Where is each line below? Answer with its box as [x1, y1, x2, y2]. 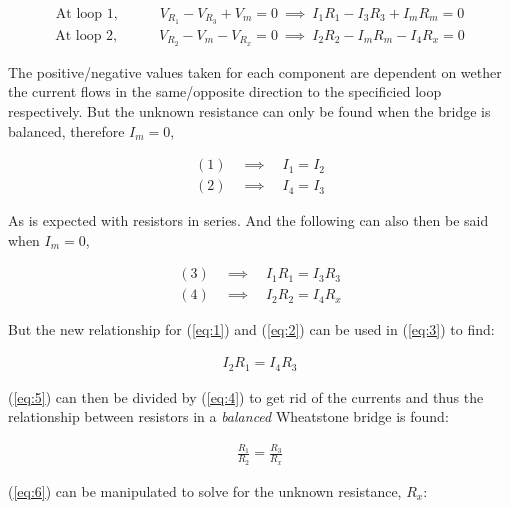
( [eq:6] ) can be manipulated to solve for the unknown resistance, [8, 480, 402, 501]
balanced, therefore [8, 120, 125, 141]
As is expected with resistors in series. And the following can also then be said [8, 210, 489, 231]
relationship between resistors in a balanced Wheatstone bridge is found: [8, 406, 449, 427]
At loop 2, [55, 28, 118, 43]
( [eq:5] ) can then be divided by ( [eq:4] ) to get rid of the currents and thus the [8, 386, 484, 407]
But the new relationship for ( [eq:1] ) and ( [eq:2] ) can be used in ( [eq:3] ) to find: [8, 319, 495, 340]
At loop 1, [55, 7, 118, 22]
